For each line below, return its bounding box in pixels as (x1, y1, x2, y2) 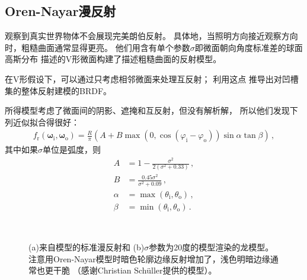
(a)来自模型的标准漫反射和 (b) (28, 241, 145, 253)
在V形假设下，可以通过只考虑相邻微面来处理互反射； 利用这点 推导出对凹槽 (5, 72, 299, 85)
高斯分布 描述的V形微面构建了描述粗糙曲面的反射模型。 (5, 53, 222, 65)
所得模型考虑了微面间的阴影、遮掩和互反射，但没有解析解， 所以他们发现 (5, 104, 290, 117)
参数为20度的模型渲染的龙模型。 (149, 241, 274, 253)
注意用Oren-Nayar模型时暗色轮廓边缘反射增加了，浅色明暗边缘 (28, 252, 270, 265)
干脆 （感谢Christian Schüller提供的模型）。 (53, 264, 217, 276)
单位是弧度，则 (43, 143, 101, 156)
